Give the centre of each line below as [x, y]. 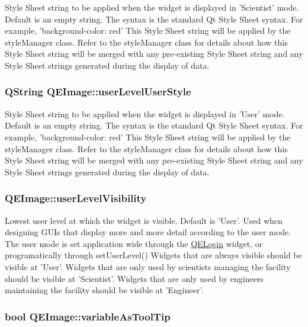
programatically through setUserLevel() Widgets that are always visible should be [153, 255]
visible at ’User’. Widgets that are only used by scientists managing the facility [148, 266]
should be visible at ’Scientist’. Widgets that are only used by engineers [134, 278]
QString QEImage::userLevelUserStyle [98, 92]
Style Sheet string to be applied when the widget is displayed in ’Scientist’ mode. [152, 7]
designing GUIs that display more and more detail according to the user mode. [148, 232]
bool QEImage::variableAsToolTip [88, 316]
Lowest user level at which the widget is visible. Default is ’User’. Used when [144, 220]
